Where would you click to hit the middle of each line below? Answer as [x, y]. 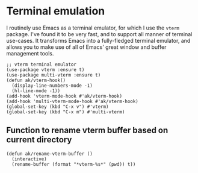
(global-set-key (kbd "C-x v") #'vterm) [58, 107]
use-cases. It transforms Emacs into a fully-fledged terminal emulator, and [98, 40]
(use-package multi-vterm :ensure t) [54, 75]
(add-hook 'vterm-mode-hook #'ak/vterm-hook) [64, 96]
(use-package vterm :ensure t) [45, 70]
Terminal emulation [56, 11]
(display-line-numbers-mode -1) [52, 86]
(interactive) [29, 159]
